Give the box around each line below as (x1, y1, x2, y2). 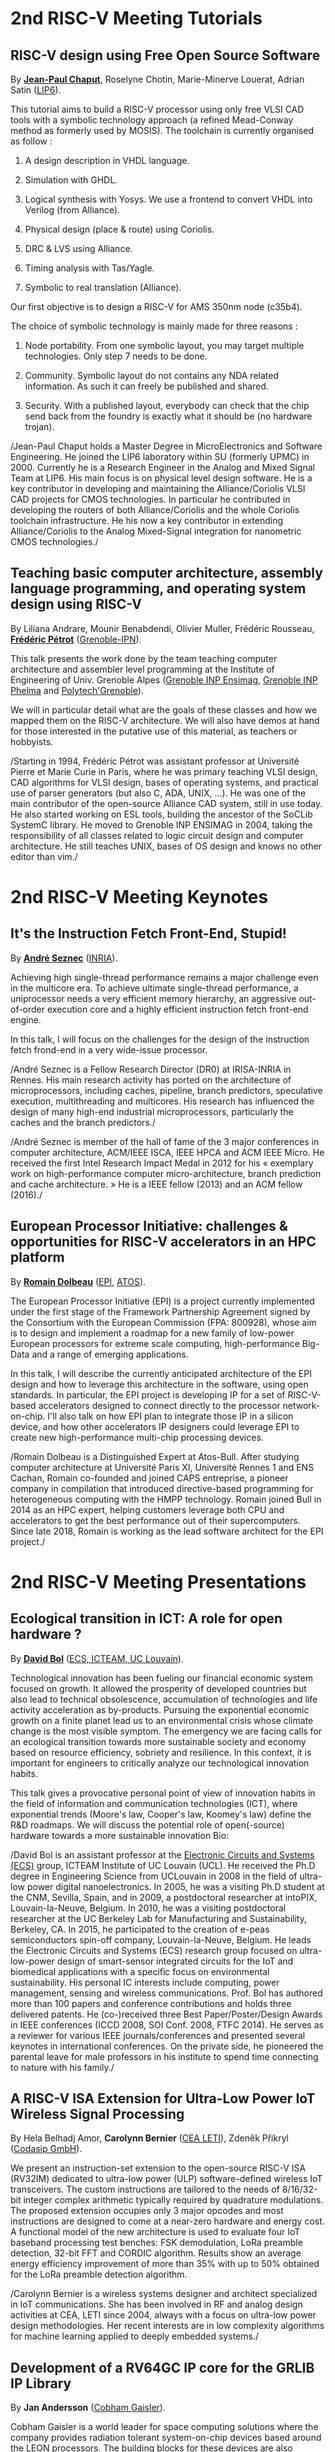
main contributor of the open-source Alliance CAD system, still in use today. (10, 797, 323, 809)
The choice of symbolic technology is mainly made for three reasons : (10, 320, 298, 332)
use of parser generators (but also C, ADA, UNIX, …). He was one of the (10, 787, 307, 799)
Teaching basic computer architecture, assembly (10, 565, 323, 582)
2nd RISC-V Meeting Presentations (10, 1570, 307, 1593)
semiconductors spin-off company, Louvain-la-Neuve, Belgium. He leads (10, 1933, 312, 1946)
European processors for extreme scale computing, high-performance (10, 1337, 300, 1349)
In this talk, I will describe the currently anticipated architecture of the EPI (10, 1367, 312, 1379)
